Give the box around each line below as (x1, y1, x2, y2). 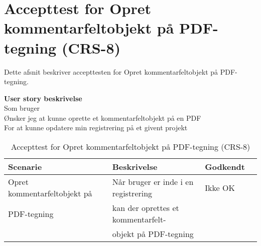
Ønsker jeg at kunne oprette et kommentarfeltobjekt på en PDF (4, 112, 201, 123)
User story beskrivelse (4, 93, 82, 103)
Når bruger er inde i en (112, 176, 194, 188)
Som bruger (4, 103, 40, 113)
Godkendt (205, 161, 245, 173)
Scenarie (8, 161, 42, 173)
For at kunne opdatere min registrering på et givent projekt (4, 122, 188, 133)
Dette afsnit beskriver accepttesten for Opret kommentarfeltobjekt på (4, 66, 218, 77)
